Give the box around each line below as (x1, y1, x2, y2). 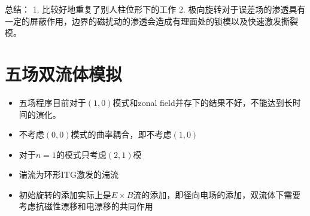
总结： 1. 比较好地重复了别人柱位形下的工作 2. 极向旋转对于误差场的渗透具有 (5, 3, 306, 15)
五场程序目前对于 (19, 96, 86, 108)
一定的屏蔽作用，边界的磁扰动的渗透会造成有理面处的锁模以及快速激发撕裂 (5, 14, 298, 27)
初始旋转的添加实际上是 (19, 188, 111, 200)
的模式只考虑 (56, 148, 107, 160)
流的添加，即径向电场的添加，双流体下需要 (133, 188, 301, 200)
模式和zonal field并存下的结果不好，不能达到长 (113, 96, 293, 108)
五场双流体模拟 (5, 61, 123, 86)
